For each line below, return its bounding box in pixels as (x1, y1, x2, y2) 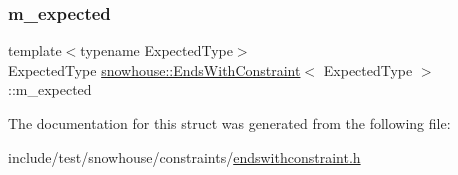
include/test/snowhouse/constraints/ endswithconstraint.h (8, 146, 361, 167)
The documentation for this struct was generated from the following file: (8, 113, 451, 133)
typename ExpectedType (80, 40, 233, 61)
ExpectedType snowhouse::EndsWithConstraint (8, 59, 301, 80)
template (8, 40, 62, 61)
